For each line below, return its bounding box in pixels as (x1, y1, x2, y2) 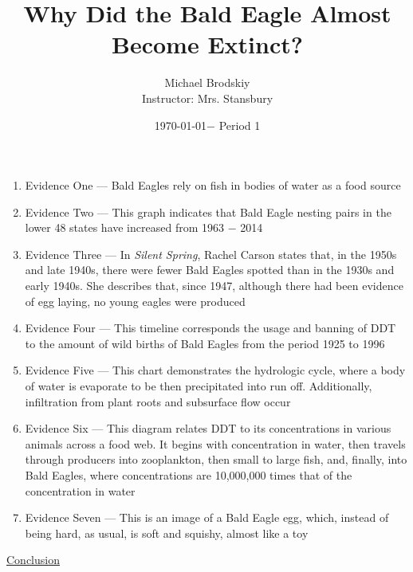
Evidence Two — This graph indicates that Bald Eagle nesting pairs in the (25, 203, 391, 220)
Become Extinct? (112, 28, 303, 61)
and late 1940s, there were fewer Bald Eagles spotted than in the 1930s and (25, 261, 395, 278)
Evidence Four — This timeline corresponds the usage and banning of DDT (25, 319, 396, 336)
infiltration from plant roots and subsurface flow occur (25, 393, 291, 409)
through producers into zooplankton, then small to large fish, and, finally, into (25, 451, 407, 468)
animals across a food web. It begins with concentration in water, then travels (25, 435, 406, 452)
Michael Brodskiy (164, 74, 250, 91)
